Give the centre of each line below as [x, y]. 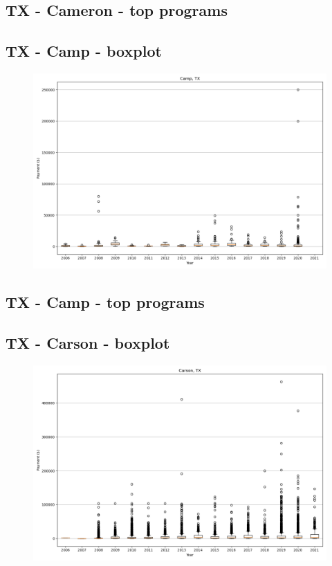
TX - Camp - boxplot [84, 51]
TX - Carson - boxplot [88, 343]
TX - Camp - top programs [105, 302]
